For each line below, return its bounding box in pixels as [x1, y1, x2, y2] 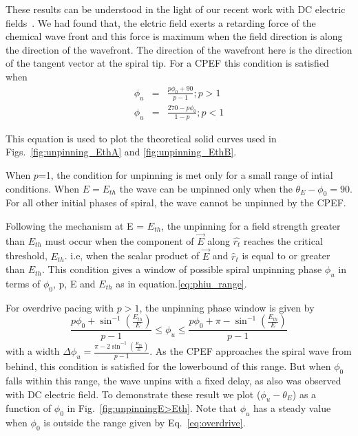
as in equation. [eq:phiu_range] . [116, 276, 247, 290]
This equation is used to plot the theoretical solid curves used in [6, 131, 277, 145]
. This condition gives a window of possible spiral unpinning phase [42, 262, 322, 276]
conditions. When [6, 181, 80, 195]
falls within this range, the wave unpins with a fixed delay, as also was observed [6, 373, 341, 387]
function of [6, 401, 52, 415]
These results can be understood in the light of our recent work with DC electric [6, 2, 346, 16]
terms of [6, 276, 41, 290]
